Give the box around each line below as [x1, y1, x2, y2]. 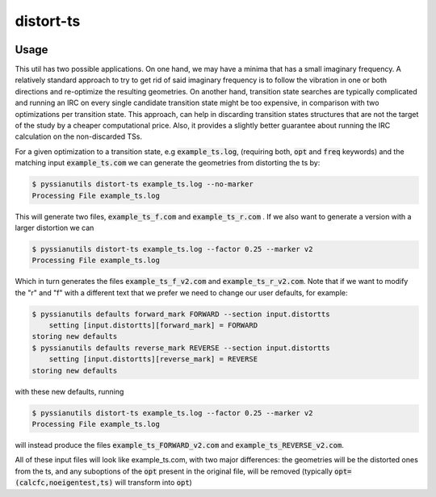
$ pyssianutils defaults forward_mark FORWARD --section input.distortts [31, 309, 330, 319]
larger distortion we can [15, 223, 94, 232]
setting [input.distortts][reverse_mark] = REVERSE [48, 355, 258, 364]
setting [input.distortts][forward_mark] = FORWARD [48, 321, 258, 330]
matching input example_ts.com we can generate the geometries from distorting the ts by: [15, 158, 321, 168]
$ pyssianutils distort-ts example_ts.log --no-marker [31, 180, 254, 189]
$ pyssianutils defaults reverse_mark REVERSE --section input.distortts [31, 343, 330, 353]
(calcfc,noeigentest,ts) [15, 478, 113, 487]
